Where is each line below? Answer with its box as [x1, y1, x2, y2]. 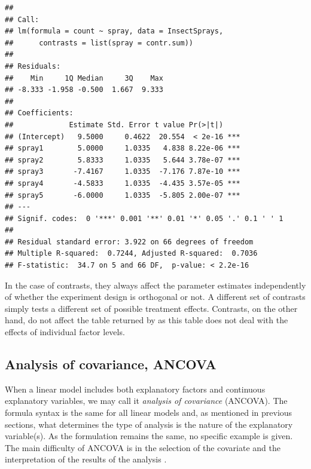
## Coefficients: [5, 109, 74, 118]
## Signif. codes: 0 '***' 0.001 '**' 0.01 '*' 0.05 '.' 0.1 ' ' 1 [5, 214, 283, 223]
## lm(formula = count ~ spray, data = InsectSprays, [5, 27, 224, 36]
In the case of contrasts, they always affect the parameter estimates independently [5, 278, 306, 291]
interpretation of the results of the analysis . [5, 453, 167, 465]
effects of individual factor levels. [5, 326, 125, 338]
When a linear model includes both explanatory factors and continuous [5, 382, 266, 395]
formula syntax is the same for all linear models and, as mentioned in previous [5, 406, 292, 419]
